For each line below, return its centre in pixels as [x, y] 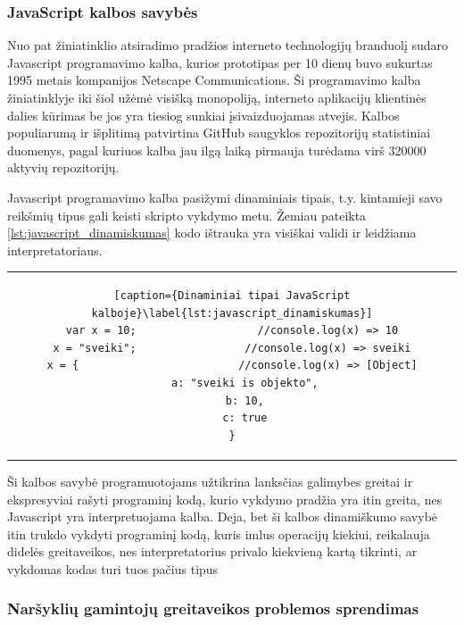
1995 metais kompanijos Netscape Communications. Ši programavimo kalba [214, 80]
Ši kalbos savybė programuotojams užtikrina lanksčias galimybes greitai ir [210, 481]
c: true [245, 418]
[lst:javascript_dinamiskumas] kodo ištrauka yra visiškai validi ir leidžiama [212, 233]
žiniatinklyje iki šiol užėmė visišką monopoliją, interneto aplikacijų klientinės [217, 97]
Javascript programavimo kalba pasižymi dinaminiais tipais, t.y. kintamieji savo [225, 197]
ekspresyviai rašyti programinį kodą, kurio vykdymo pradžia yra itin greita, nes [225, 499]
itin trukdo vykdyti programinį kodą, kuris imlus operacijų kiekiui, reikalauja [219, 533]
